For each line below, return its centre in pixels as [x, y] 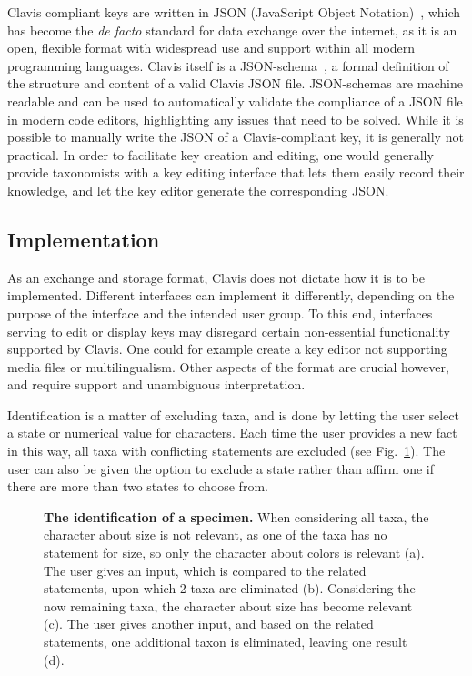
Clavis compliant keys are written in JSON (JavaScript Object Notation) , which [234, 12]
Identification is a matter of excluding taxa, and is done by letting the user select [233, 414]
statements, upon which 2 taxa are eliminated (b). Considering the [230, 588]
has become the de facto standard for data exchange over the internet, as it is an [232, 30]
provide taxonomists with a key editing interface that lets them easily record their [236, 172]
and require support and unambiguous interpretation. [156, 384]
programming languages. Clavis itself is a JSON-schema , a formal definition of [228, 65]
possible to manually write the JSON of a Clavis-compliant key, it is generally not [236, 137]
